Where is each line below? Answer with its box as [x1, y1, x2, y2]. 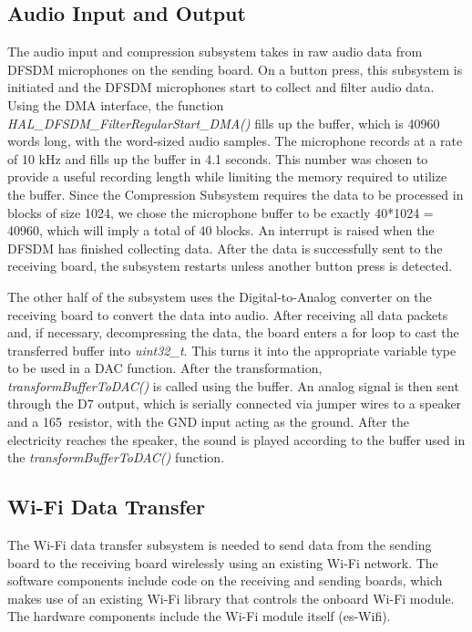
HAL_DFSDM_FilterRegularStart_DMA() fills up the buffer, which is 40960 [7, 113, 440, 132]
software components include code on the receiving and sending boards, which [7, 571, 443, 590]
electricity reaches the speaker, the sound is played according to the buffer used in [7, 430, 466, 449]
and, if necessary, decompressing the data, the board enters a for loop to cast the [7, 323, 459, 342]
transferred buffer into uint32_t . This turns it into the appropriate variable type [7, 340, 457, 359]
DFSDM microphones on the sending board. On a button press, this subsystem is [7, 59, 463, 78]
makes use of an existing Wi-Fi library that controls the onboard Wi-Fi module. [7, 588, 455, 607]
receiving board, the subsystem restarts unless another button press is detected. [7, 256, 453, 275]
